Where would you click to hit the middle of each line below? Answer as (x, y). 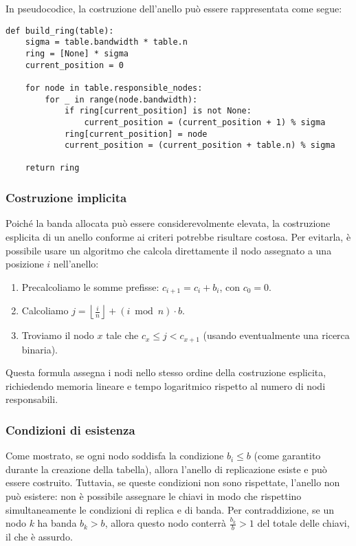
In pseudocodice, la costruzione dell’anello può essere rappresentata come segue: (174, 8)
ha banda (57, 523)
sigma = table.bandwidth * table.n (106, 42)
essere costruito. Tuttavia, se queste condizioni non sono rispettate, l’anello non (173, 482)
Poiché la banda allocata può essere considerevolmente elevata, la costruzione (168, 223)
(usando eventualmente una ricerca (276, 335)
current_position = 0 (74, 65)
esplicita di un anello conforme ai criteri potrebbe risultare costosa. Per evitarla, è (178, 236)
